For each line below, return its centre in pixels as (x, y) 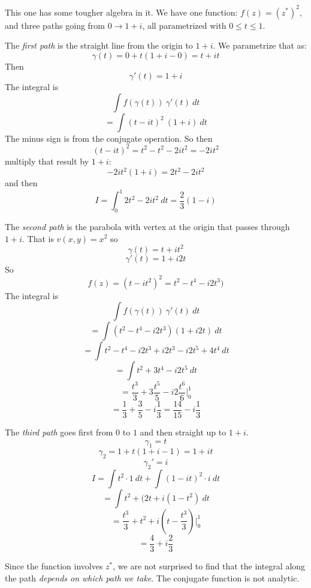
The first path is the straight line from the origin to (99, 45)
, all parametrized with (184, 25)
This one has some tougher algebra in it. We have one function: (121, 12)
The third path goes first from (59, 432)
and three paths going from (55, 25)
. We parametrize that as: (260, 45)
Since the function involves (54, 566)
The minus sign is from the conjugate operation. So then (109, 138)
